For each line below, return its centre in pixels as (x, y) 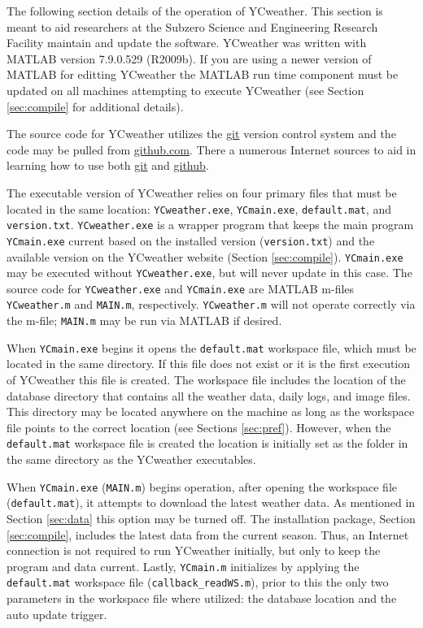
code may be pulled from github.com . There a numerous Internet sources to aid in (211, 149)
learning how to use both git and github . (108, 165)
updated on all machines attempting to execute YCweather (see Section (185, 90)
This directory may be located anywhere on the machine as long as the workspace (211, 411)
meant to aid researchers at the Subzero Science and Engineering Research (192, 26)
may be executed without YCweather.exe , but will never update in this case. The (209, 273)
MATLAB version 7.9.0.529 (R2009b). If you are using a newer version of (189, 58)
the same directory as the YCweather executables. (131, 459)
